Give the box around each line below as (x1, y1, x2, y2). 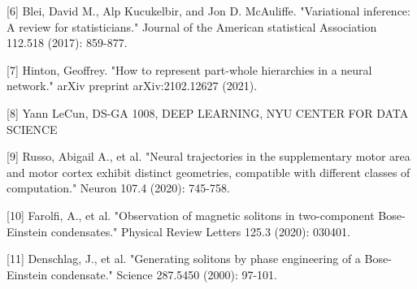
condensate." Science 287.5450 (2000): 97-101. (50, 265, 278, 283)
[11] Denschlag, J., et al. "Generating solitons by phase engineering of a (7, 250, 361, 267)
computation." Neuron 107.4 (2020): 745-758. (7, 179, 230, 196)
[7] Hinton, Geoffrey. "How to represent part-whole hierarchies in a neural (7, 61, 372, 78)
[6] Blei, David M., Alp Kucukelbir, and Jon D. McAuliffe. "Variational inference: (7, 2, 410, 19)
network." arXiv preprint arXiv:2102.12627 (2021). (7, 77, 258, 94)
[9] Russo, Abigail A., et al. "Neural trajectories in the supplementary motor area (7, 148, 410, 165)
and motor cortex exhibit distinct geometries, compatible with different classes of (7, 163, 410, 180)
